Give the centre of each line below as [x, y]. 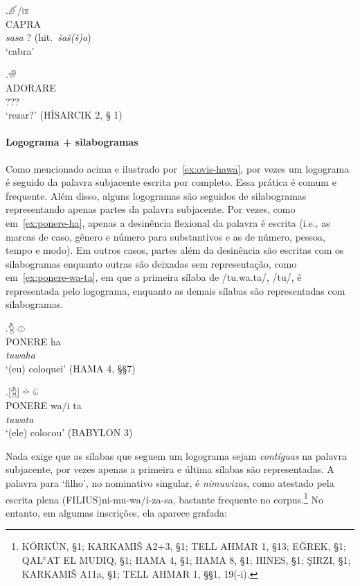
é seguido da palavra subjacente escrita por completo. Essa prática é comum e [171, 182]
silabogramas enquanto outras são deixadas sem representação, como [151, 263]
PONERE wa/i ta [44, 405]
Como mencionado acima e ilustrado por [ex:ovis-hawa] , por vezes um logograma [178, 168]
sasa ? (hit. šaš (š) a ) [48, 37]
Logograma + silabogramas [72, 142]
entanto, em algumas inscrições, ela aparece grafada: [116, 512]
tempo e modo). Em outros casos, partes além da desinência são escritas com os [175, 250]
